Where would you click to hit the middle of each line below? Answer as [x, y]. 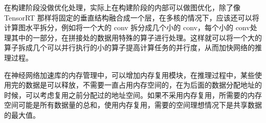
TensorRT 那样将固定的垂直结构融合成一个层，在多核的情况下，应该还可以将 [132, 17]
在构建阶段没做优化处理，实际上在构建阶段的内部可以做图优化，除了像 [122, 7]
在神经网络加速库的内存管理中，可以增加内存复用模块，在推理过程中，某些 [129, 75]
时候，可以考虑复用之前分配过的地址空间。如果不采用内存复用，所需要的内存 [133, 95]
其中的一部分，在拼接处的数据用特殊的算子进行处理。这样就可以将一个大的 [136, 37]
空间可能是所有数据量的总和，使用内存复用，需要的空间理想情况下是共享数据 [133, 105]
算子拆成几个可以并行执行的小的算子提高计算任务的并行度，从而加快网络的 [129, 47]
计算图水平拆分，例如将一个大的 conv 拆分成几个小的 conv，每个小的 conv [127, 27]
